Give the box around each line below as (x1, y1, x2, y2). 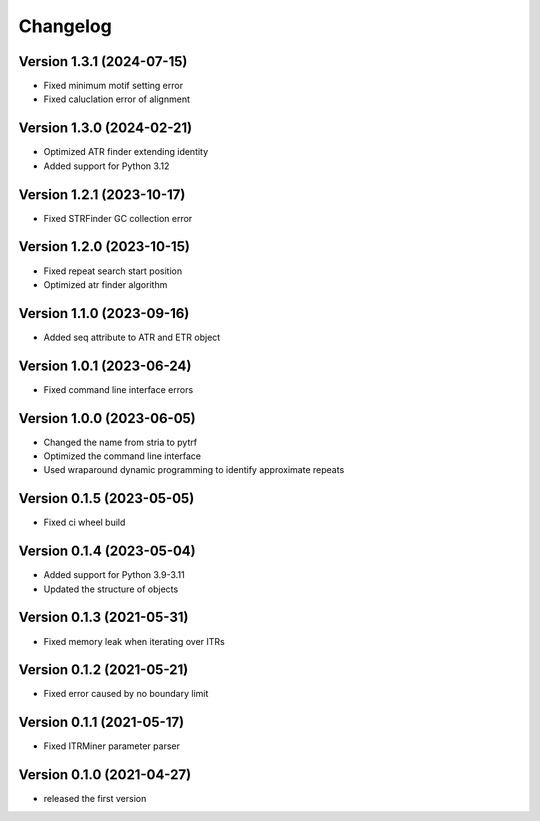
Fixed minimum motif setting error (43, 80, 184, 92)
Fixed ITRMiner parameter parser (43, 740, 180, 752)
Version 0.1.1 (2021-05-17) (18, 714, 185, 731)
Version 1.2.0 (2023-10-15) (18, 238, 190, 255)
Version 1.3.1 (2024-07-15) (18, 53, 188, 70)
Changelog (18, 15, 112, 37)
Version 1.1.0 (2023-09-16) (18, 305, 190, 322)
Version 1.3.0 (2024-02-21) (18, 120, 193, 137)
